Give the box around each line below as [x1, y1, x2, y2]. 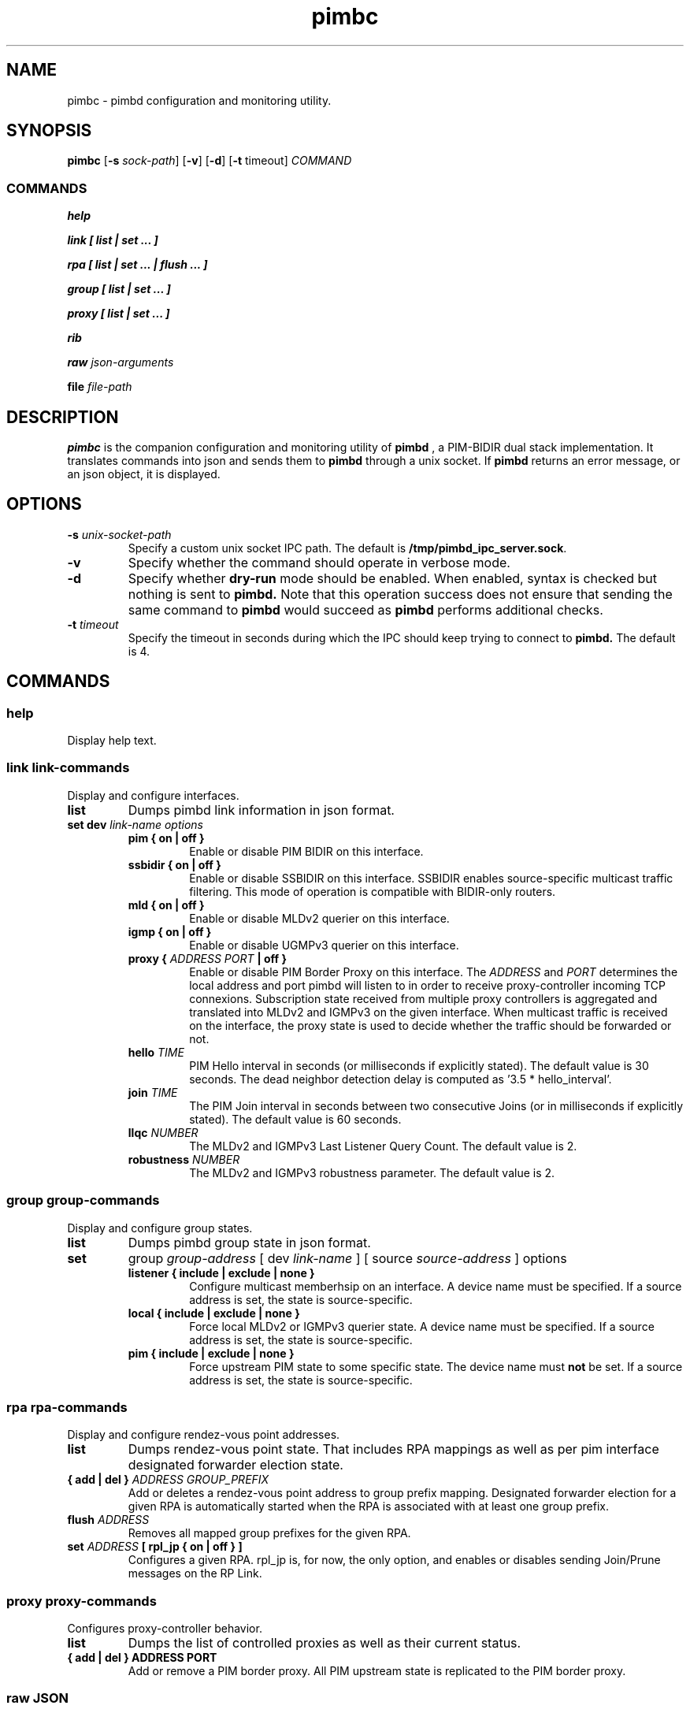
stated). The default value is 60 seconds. [189, 1112, 402, 1126]
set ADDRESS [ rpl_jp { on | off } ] [67, 1540, 243, 1554]
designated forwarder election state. [128, 1457, 343, 1473]
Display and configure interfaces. [67, 788, 239, 802]
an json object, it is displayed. [67, 467, 221, 481]
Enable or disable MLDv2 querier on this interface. [189, 911, 450, 925]
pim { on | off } [128, 830, 205, 845]
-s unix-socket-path [67, 527, 172, 541]
